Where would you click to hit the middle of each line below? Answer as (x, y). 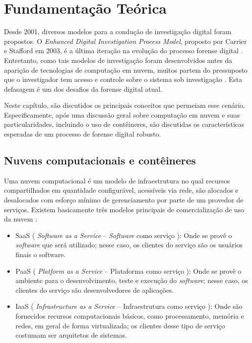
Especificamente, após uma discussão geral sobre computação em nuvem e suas (122, 114)
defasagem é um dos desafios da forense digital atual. (83, 89)
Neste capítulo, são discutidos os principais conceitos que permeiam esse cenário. (125, 105)
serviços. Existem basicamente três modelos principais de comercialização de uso (124, 209)
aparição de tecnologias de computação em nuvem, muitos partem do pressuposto (126, 70)
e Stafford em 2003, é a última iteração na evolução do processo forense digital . (124, 50)
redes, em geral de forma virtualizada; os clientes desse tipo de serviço (120, 325)
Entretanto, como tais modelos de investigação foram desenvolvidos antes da (118, 60)
